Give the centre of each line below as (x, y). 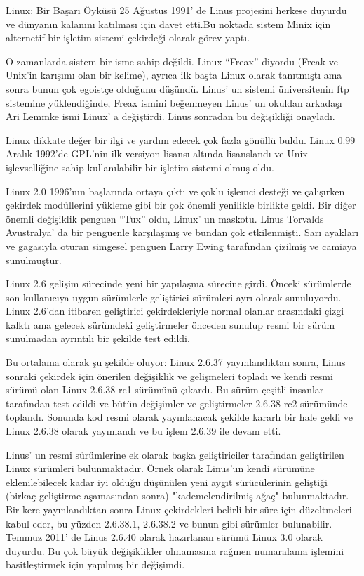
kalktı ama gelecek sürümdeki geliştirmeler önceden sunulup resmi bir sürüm (170, 324)
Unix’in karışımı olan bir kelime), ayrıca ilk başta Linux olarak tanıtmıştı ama (174, 75)
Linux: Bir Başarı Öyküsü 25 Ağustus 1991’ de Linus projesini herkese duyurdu (176, 10)
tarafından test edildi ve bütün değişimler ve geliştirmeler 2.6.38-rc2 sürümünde (177, 403)
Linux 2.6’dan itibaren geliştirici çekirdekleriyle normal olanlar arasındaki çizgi (175, 311)
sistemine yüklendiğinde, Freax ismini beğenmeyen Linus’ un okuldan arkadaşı (174, 102)
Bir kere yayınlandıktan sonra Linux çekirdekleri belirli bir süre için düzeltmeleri (179, 509)
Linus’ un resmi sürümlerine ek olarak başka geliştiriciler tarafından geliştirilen (175, 454)
